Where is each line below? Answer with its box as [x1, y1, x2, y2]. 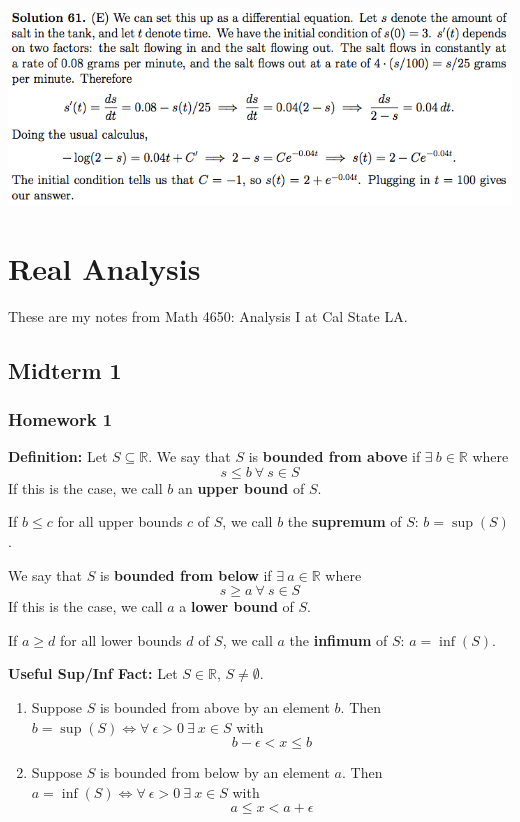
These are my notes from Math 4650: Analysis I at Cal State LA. [8, 305, 408, 326]
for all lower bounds [60, 629, 182, 650]
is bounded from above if [248, 446, 421, 467]
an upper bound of [177, 477, 305, 498]
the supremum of [287, 511, 402, 532]
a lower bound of [179, 596, 294, 617]
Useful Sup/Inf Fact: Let [8, 663, 178, 684]
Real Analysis [8, 247, 201, 288]
